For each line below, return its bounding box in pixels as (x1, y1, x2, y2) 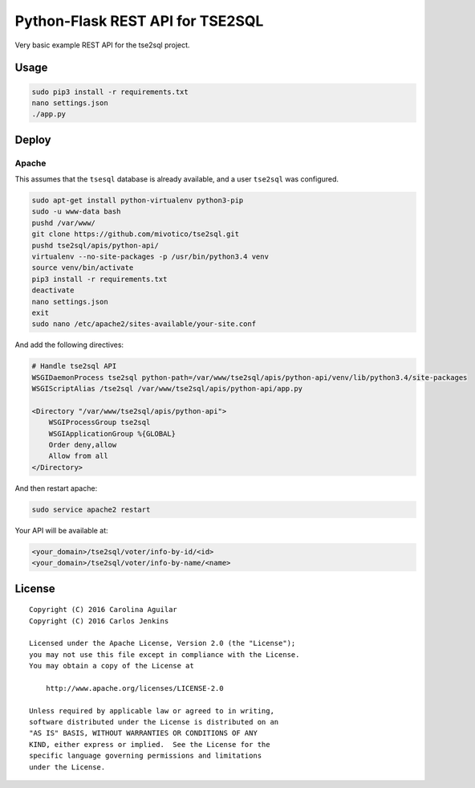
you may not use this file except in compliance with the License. (29, 650, 300, 659)
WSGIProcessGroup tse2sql (48, 418, 151, 427)
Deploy (14, 133, 51, 146)
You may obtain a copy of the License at (29, 661, 194, 671)
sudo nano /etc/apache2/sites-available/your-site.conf (31, 320, 257, 329)
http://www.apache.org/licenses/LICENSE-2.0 (45, 684, 224, 692)
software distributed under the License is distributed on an (29, 717, 279, 727)
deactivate (31, 286, 75, 295)
